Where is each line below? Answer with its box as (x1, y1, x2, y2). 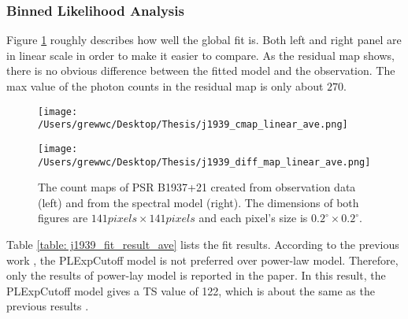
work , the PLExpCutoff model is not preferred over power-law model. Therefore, (6, 251, 399, 268)
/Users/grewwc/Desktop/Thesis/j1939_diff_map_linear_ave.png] (38, 156, 371, 168)
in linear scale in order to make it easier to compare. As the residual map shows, (6, 46, 395, 63)
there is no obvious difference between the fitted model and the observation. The (6, 62, 395, 79)
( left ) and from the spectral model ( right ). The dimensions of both (38, 194, 359, 210)
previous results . (6, 298, 89, 314)
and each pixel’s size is (198, 210, 308, 226)
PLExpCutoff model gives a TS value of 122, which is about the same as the (6, 282, 375, 299)
